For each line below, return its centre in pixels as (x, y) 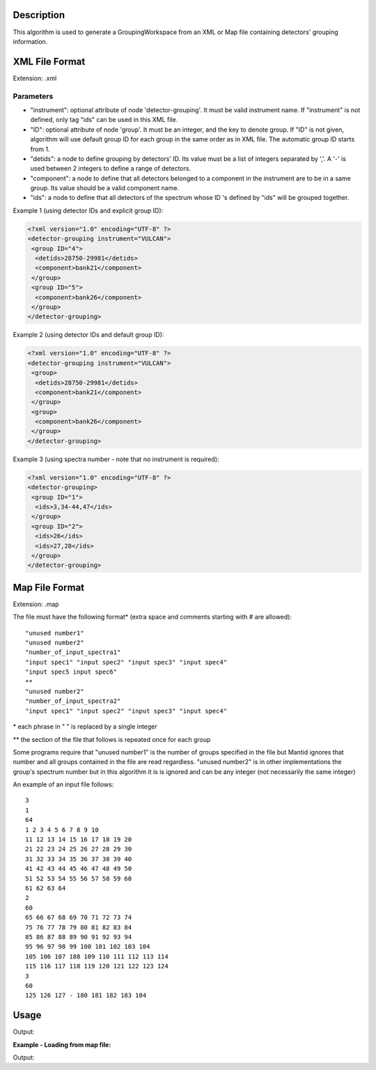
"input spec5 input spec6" (71, 672)
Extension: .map (36, 604)
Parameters (33, 96)
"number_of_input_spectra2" (73, 701)
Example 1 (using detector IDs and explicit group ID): (88, 210)
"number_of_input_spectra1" (73, 652)
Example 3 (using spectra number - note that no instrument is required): (116, 459)
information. (30, 41)
